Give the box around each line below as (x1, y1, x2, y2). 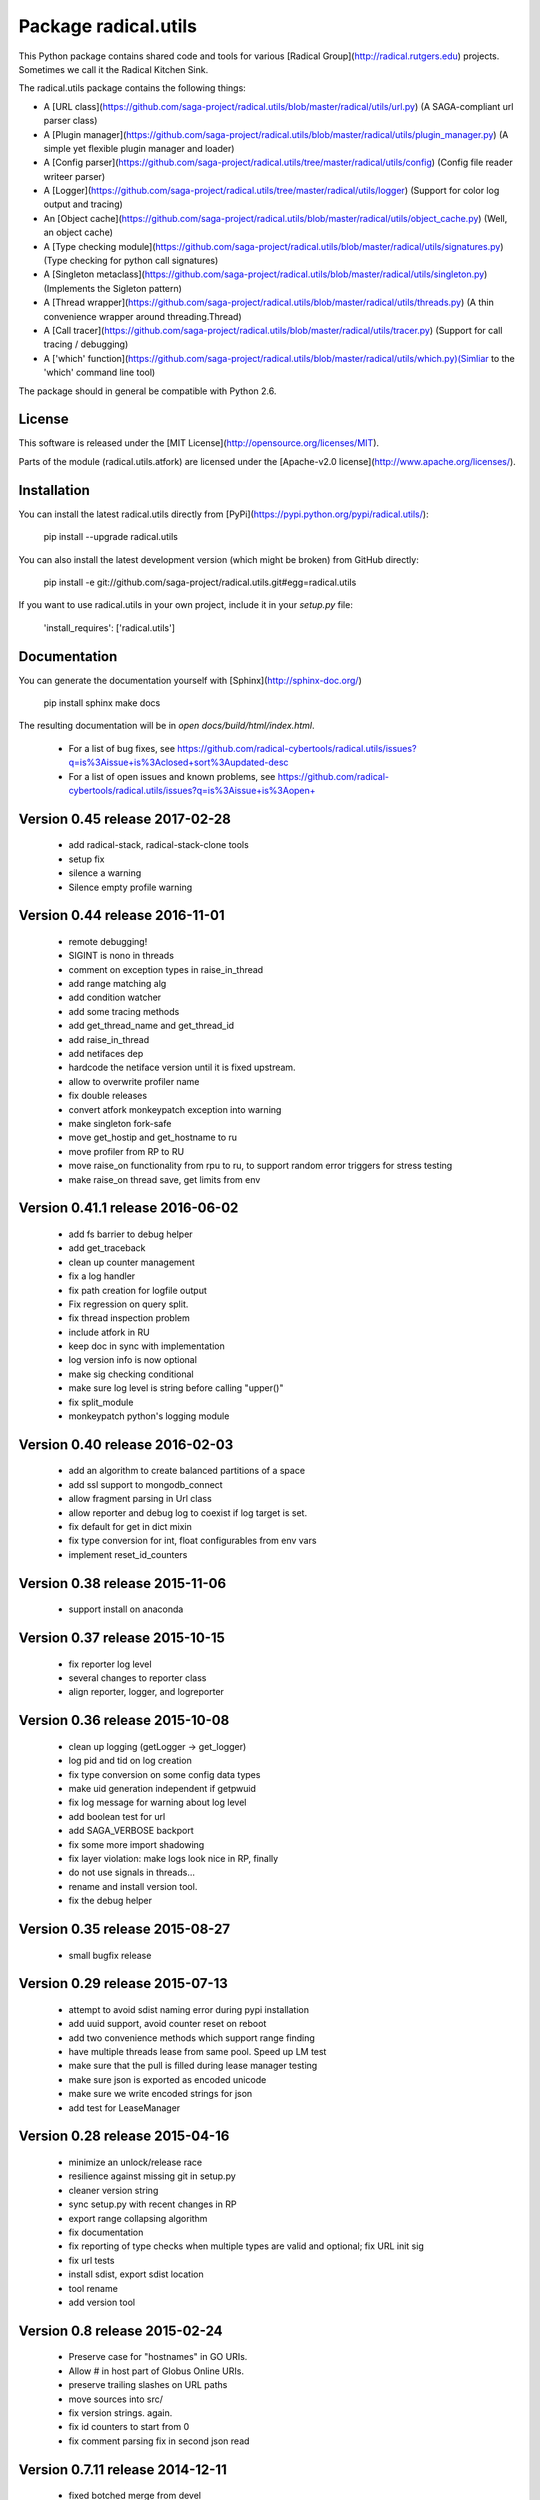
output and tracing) (43, 198, 124, 210)
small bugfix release (68, 1949, 152, 1961)
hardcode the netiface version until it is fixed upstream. (68, 1061, 296, 1074)
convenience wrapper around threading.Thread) (43, 310, 242, 322)
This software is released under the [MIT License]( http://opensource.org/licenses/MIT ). (18, 437, 380, 449)
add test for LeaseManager (68, 2101, 181, 2114)
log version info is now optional (68, 1354, 197, 1366)
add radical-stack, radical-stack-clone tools (68, 839, 249, 851)
